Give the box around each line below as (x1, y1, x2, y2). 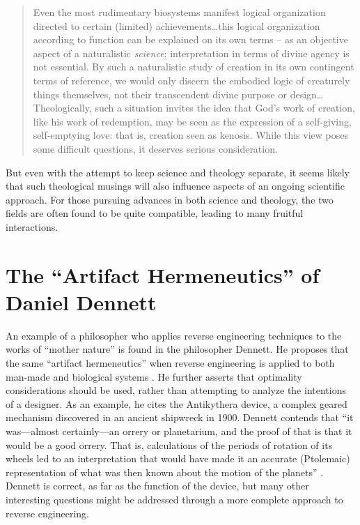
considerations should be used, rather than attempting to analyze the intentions (6, 383, 346, 397)
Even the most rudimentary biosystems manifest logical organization (33, 5, 326, 19)
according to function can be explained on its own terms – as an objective (33, 32, 348, 47)
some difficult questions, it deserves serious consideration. (33, 141, 278, 155)
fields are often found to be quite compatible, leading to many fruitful (6, 206, 304, 220)
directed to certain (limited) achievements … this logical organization (33, 18, 320, 33)
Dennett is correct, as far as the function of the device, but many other (6, 478, 309, 493)
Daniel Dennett (6, 287, 157, 316)
